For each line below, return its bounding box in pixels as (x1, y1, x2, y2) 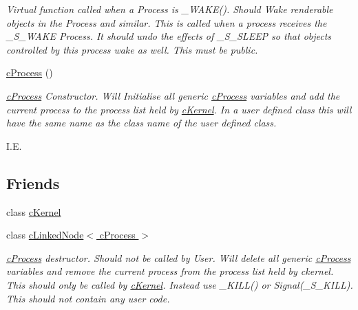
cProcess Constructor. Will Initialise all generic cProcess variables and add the (6, 88, 340, 102)
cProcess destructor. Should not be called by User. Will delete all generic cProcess (6, 250, 351, 265)
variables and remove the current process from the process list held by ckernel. (6, 264, 334, 278)
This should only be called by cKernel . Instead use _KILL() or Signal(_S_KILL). (6, 277, 353, 291)
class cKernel (6, 204, 61, 219)
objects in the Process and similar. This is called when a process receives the (6, 15, 327, 30)
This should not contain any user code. (6, 291, 170, 305)
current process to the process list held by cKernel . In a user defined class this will (6, 102, 352, 116)
